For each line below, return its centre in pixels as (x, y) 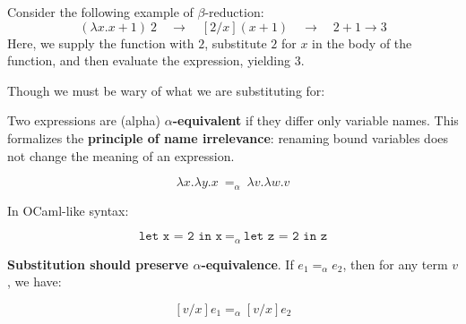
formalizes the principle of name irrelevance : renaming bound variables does (228, 137)
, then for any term (395, 264)
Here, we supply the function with (101, 43)
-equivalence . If (247, 264)
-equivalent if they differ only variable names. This (315, 120)
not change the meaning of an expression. (121, 155)
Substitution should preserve (98, 264)
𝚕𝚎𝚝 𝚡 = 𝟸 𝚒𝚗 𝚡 (180, 237)
